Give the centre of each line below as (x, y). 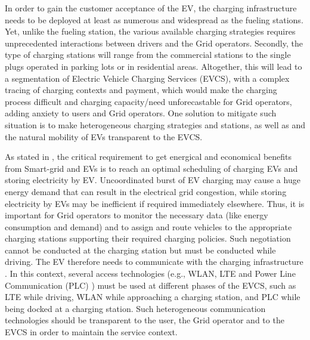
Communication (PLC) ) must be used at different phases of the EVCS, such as (151, 285)
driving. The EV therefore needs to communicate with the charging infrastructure (154, 262)
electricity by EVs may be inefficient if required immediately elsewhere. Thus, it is (155, 203)
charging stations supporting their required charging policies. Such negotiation (148, 238)
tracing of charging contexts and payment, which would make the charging (141, 90)
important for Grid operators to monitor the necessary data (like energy (137, 215)
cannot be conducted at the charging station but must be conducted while (140, 250)
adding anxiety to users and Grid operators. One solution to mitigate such (141, 113)
